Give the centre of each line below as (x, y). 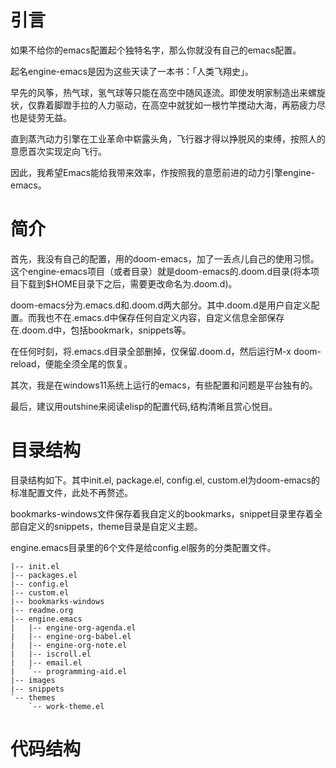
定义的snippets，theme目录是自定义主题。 (115, 526)
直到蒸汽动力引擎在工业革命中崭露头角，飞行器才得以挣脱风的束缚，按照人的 (168, 138)
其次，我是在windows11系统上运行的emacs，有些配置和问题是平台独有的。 (164, 385)
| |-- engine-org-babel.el (71, 636)
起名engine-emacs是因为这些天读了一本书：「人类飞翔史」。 (132, 71)
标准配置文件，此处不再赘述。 (71, 492)
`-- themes (33, 697)
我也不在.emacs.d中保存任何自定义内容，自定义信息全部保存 (160, 317)
